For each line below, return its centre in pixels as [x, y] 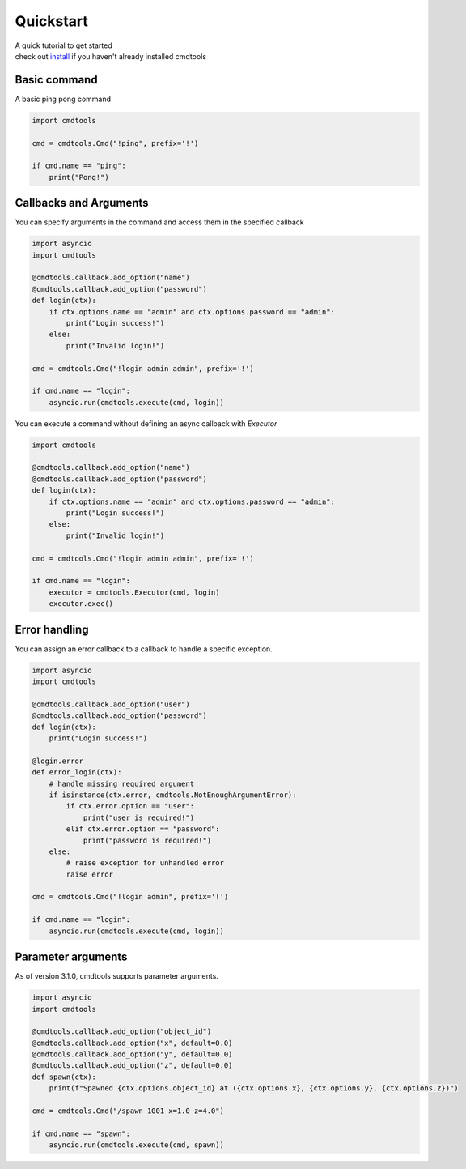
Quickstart [52, 21]
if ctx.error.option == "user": [130, 806]
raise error [89, 874]
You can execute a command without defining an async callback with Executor [146, 423]
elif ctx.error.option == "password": [143, 829]
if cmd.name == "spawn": [81, 1133]
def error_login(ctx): [77, 772]
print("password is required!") [147, 840]
